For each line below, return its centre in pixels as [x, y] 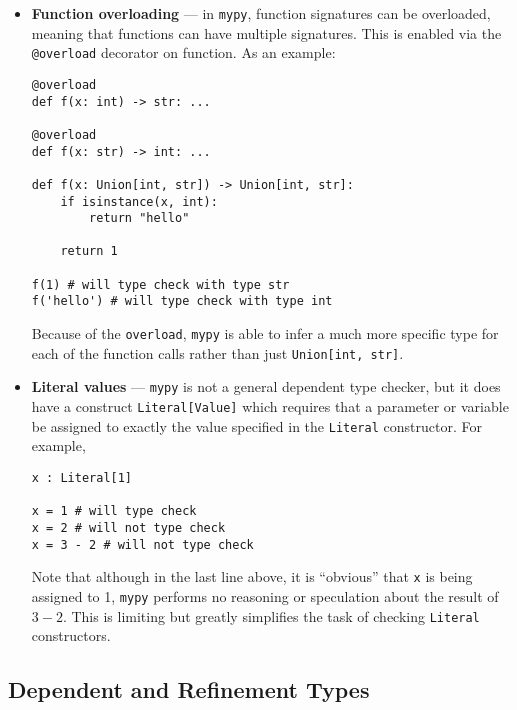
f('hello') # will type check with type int [182, 301]
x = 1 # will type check [114, 511]
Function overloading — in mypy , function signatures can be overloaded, [261, 13]
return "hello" [139, 218]
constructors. [71, 635]
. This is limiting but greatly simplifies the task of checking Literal [271, 615]
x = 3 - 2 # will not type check [142, 544]
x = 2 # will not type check [128, 527]
